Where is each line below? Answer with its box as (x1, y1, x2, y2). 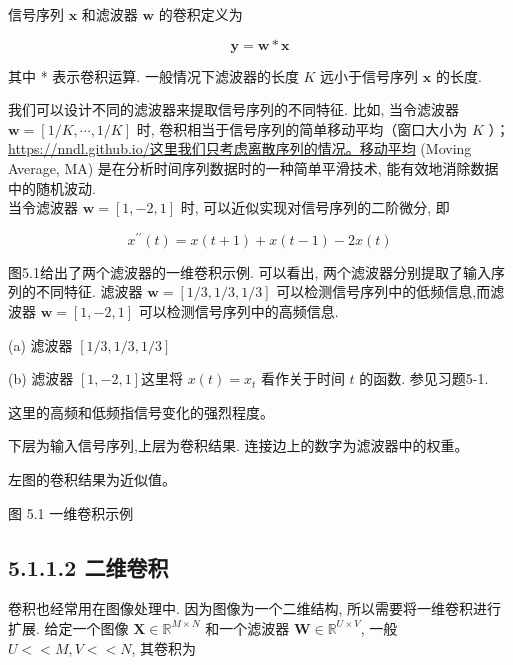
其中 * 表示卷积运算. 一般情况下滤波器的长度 (8, 65, 299, 86)
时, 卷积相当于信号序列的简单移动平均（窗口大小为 (136, 118, 468, 139)
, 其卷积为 (131, 637, 196, 658)
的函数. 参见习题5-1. (359, 368, 489, 389)
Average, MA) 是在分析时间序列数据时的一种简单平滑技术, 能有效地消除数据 (8, 157, 499, 178)
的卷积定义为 (158, 4, 243, 24)
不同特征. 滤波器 (35, 281, 143, 302)
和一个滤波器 (205, 617, 290, 638)
